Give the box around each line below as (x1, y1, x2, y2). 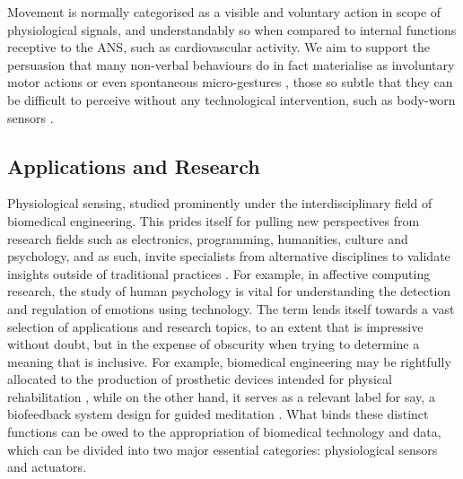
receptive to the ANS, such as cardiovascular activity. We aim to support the (7, 38, 431, 57)
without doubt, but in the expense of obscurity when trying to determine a (7, 335, 420, 353)
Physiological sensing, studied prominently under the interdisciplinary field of (7, 194, 432, 213)
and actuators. (7, 457, 87, 476)
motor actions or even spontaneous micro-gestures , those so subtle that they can (7, 73, 453, 91)
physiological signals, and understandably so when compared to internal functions (7, 20, 457, 39)
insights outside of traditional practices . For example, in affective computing (7, 264, 431, 283)
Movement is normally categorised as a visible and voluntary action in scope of (7, 3, 441, 21)
